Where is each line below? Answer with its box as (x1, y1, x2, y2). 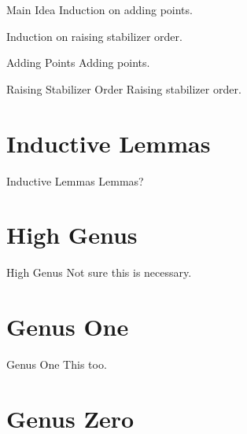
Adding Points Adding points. (6, 54, 150, 71)
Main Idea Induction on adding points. (6, 2, 193, 17)
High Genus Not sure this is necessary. (6, 264, 192, 281)
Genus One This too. (6, 355, 107, 372)
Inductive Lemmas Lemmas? (6, 172, 144, 189)
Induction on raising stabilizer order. (6, 28, 182, 44)
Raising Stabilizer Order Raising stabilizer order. (6, 80, 241, 97)
